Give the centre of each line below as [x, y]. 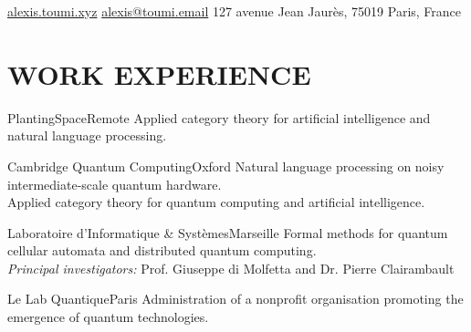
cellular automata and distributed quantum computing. [162, 250]
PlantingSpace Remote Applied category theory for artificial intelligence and [219, 117]
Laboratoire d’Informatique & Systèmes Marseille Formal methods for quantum [228, 232]
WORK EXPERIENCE [159, 73]
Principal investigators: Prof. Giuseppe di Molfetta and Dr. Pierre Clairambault [231, 268]
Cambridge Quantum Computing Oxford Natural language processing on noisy [226, 166]
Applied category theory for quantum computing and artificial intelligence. [216, 202]
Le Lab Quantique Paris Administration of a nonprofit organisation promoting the [235, 299]
